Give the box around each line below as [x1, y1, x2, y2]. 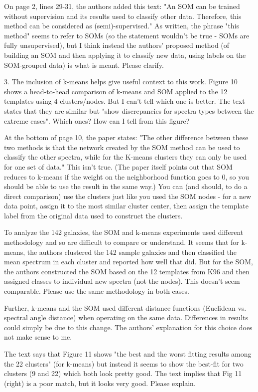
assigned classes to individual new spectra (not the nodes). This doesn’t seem [4, 276, 240, 286]
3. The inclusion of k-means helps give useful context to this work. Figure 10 [4, 76, 238, 87]
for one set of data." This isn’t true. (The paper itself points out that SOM [4, 161, 233, 172]
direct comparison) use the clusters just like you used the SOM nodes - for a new [4, 191, 252, 201]
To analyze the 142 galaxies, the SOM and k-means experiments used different [4, 227, 244, 237]
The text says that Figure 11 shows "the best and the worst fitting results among [4, 349, 252, 359]
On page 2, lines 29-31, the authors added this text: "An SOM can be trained [4, 1, 240, 11]
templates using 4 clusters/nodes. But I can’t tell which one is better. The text [4, 96, 245, 106]
